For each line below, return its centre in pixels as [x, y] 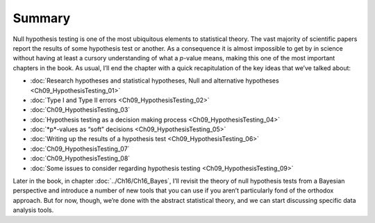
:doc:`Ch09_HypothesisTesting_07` [80, 149]
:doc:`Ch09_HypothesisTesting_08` [80, 158]
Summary [42, 18]
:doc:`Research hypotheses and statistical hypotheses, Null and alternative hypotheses [155, 81]
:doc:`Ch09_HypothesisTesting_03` [80, 110]
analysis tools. [33, 210]
